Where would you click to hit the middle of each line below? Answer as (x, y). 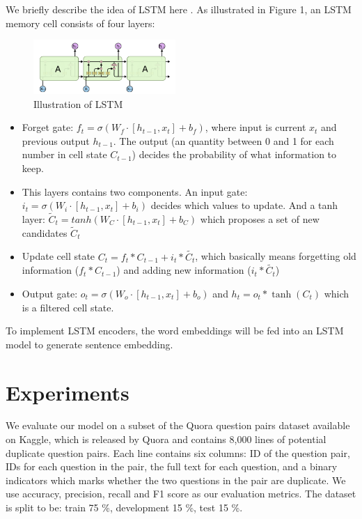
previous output (56, 140)
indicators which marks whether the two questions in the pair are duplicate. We (176, 480)
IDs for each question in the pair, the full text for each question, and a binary (172, 466)
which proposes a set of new (260, 218)
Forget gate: (48, 127)
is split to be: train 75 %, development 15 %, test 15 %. (124, 508)
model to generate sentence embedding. (89, 344)
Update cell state (58, 256)
